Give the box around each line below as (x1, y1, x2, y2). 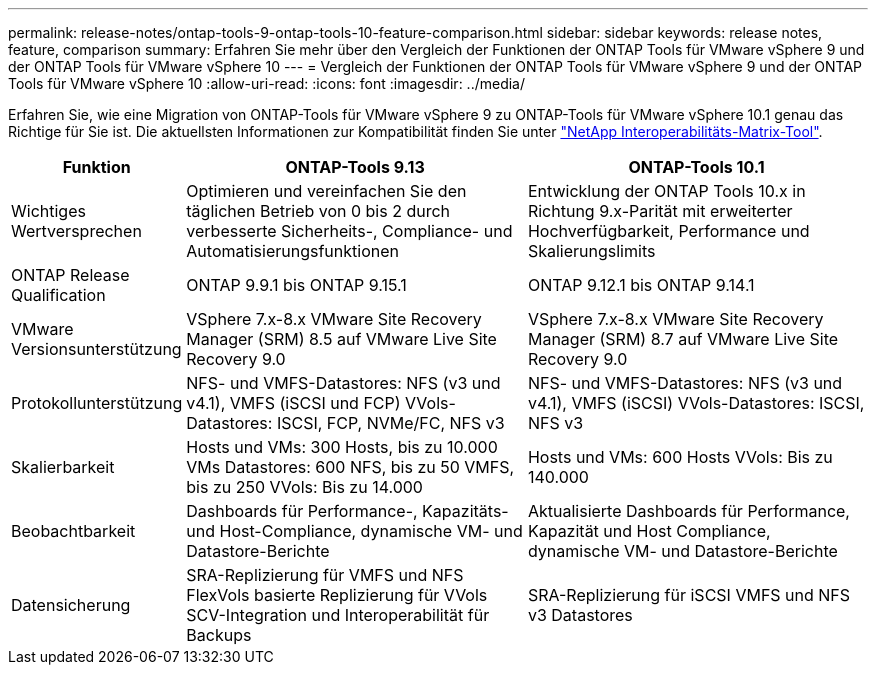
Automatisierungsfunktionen (186, 241, 399, 261)
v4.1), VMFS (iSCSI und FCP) (186, 393, 401, 413)
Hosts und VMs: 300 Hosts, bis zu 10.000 (186, 437, 498, 457)
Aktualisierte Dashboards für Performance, (527, 501, 850, 521)
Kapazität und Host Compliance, (527, 521, 771, 541)
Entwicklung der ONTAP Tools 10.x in (527, 181, 806, 201)
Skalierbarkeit (11, 457, 115, 477)
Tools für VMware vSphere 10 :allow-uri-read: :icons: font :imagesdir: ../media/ (8, 75, 526, 92)
